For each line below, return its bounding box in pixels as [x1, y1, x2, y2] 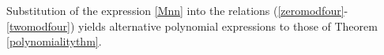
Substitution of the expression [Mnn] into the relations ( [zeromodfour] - [6, 2, 348, 18]
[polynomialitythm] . [6, 33, 102, 49]
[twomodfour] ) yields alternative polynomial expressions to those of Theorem [6, 17, 378, 34]
